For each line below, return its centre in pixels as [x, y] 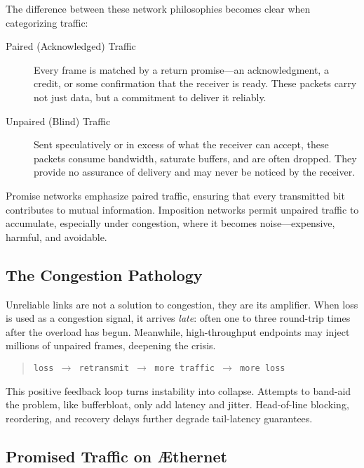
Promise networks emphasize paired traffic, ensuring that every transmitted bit [175, 195]
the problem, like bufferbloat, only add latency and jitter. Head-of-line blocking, [177, 404]
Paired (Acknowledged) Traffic [71, 46]
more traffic [185, 368]
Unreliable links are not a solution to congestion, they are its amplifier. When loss [182, 304]
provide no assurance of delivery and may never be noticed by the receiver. [195, 172]
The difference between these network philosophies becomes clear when [158, 8]
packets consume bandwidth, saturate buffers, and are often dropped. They [195, 158]
